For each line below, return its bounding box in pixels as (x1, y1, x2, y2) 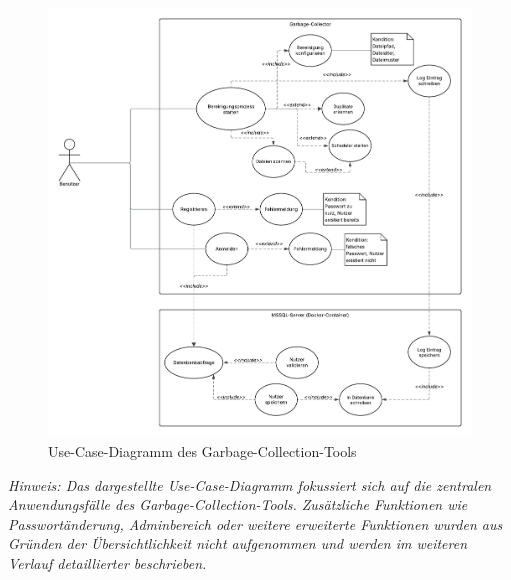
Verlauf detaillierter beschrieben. (8, 553, 207, 573)
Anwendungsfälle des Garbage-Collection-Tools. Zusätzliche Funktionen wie (8, 494, 468, 515)
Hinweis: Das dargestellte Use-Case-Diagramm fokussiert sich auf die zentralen (8, 474, 492, 495)
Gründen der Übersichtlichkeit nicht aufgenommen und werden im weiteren (8, 533, 468, 554)
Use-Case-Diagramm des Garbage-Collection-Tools (48, 441, 357, 462)
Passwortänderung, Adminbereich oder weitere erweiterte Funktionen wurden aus (8, 513, 503, 534)
